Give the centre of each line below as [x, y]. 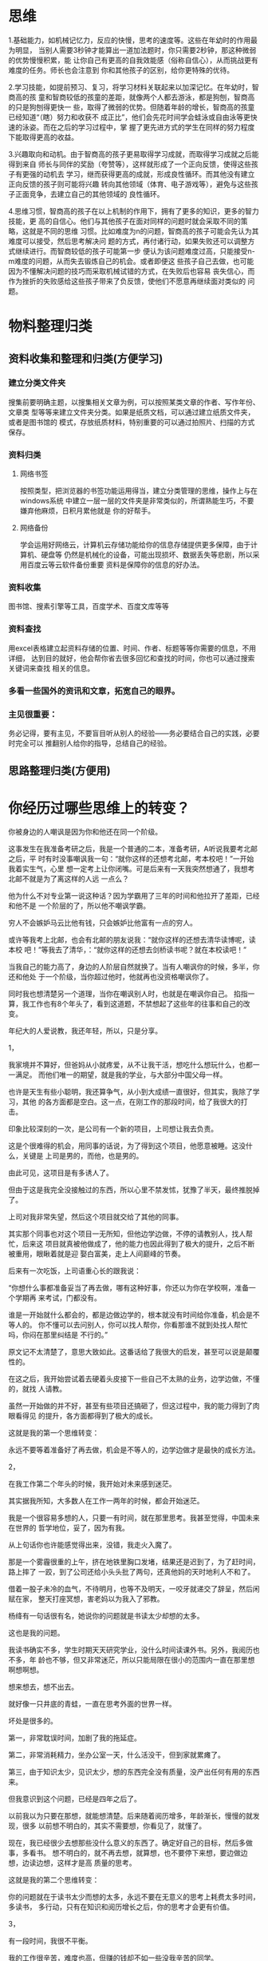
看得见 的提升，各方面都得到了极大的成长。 [86, 1416]
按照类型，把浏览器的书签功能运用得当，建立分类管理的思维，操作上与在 [138, 491]
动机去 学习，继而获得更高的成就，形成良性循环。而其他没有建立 [149, 174]
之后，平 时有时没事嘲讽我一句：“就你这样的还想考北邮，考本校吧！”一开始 [131, 859]
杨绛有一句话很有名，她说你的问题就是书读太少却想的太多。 [106, 1616]
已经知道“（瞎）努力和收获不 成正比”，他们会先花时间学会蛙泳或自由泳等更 [130, 117]
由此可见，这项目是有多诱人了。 [61, 1173]
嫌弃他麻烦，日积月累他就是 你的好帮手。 [87, 511]
